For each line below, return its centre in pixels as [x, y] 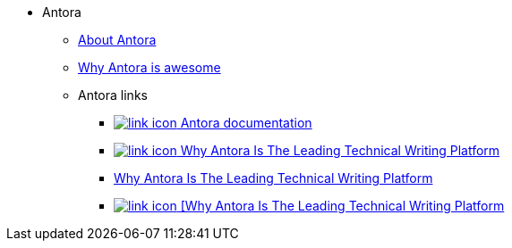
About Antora [117, 40]
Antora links [113, 95]
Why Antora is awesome [149, 67]
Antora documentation [246, 123]
